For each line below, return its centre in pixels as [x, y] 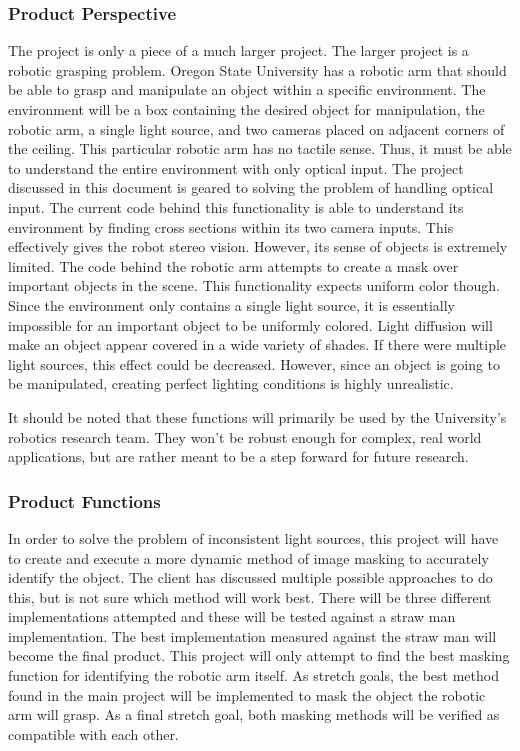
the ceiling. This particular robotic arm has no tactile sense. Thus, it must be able [260, 148]
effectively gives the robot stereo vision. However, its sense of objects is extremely [258, 246]
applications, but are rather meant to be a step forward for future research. [238, 456]
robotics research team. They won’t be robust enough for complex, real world [245, 436]
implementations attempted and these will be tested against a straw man [232, 616]
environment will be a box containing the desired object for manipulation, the [246, 109]
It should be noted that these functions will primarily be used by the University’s [257, 416]
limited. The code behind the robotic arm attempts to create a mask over [233, 265]
